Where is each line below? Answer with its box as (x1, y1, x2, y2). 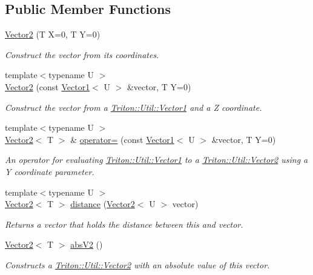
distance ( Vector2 (70, 197, 135, 210)
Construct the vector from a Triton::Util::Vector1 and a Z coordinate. (5, 101, 262, 113)
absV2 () (70, 238, 103, 251)
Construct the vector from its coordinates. (5, 48, 159, 61)
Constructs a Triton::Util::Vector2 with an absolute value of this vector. (5, 258, 270, 271)
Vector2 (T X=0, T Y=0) (5, 28, 100, 41)
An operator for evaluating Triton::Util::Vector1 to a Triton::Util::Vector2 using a (5, 153, 308, 166)
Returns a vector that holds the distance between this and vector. (5, 217, 243, 230)
